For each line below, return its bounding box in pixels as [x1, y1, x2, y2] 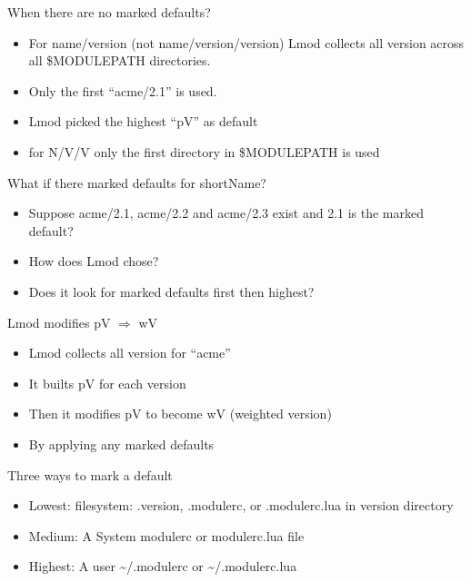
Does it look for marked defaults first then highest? [28, 281, 315, 301]
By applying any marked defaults [28, 434, 215, 453]
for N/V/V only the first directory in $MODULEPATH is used [28, 142, 380, 161]
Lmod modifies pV [7, 312, 111, 331]
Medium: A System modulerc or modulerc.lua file [28, 526, 305, 545]
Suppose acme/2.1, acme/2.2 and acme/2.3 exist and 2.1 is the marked [28, 203, 425, 222]
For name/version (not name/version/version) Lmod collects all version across [28, 33, 465, 52]
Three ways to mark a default [7, 465, 173, 484]
